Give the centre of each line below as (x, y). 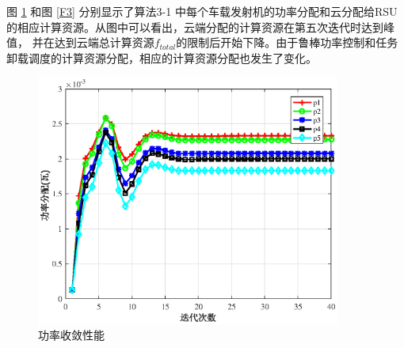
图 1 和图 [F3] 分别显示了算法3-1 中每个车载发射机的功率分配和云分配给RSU (202, 11)
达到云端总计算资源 (104, 42)
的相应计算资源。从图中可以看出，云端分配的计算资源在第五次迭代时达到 (195, 26)
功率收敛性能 (71, 335)
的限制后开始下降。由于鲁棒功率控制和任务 (287, 42)
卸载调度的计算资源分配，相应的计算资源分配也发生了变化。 (162, 57)
